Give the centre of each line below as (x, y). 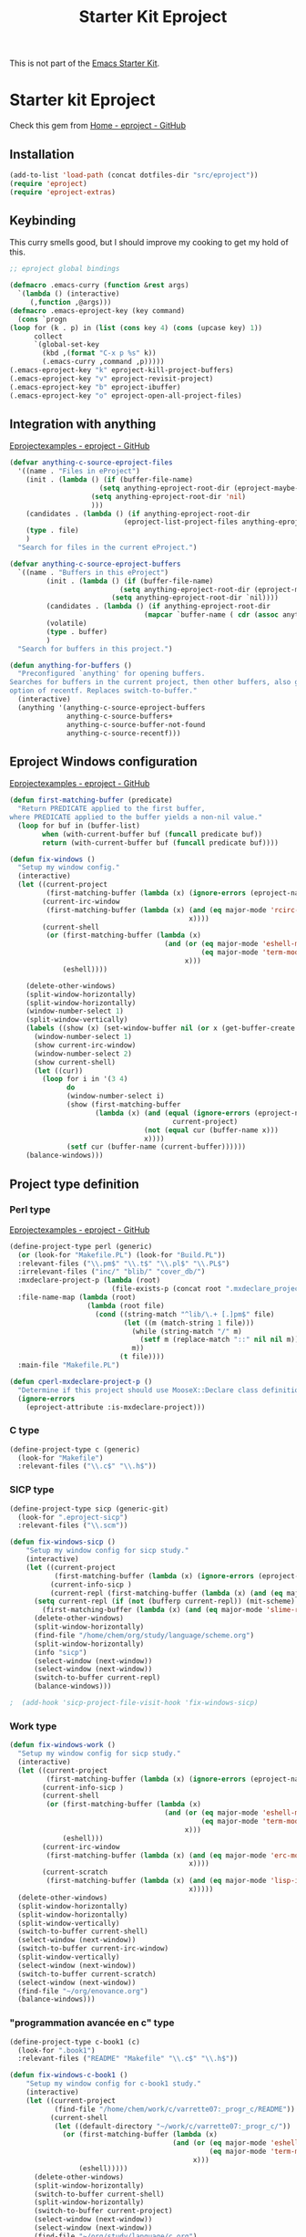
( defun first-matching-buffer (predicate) (91, 800)
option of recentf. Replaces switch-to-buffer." (103, 691)
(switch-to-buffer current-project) (103, 2211)
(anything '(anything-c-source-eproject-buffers (112, 708)
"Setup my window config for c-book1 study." (114, 2084)
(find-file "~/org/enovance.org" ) (83, 1991)
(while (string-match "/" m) (187, 1331)
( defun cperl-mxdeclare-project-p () (81, 1381)
